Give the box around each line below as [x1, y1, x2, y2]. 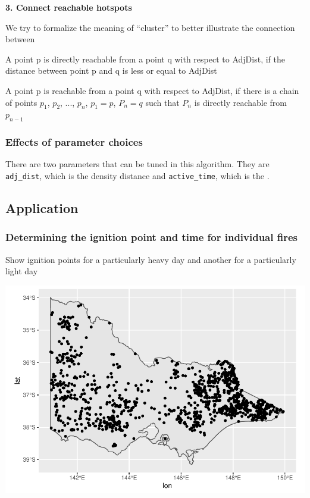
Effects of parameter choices [5, 134, 143, 149]
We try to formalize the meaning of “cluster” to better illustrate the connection [5, 21, 295, 33]
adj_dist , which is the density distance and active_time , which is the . [5, 169, 270, 181]
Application [5, 199, 79, 217]
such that [145, 96, 180, 108]
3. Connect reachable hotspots [5, 1, 132, 13]
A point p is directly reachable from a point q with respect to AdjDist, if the [5, 52, 285, 65]
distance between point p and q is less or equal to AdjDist [5, 64, 217, 77]
